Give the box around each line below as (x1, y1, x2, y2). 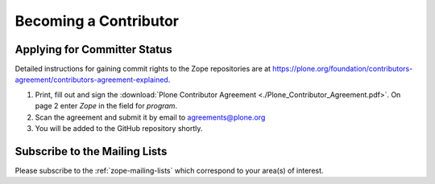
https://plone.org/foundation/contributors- (272, 64, 413, 74)
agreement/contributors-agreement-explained (14, 75, 168, 84)
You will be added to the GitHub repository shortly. (35, 124, 203, 133)
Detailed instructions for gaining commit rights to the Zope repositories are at (14, 64, 271, 74)
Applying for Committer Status (14, 43, 172, 56)
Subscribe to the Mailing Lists (14, 145, 168, 158)
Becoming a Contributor (14, 12, 179, 30)
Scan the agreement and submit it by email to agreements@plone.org (35, 112, 266, 122)
